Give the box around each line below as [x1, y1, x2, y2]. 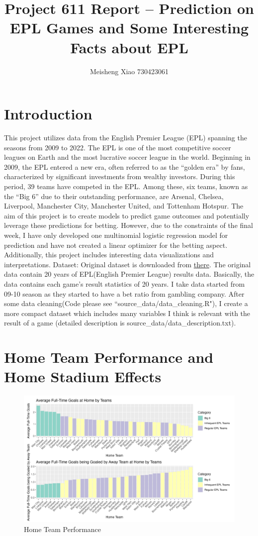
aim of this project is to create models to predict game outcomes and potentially [4, 210, 250, 220]
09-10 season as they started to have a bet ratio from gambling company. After [4, 288, 245, 299]
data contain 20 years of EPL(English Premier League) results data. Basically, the [4, 269, 255, 279]
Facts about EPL [70, 37, 188, 57]
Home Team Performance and [4, 347, 214, 367]
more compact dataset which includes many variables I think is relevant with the [4, 308, 251, 318]
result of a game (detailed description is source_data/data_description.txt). [4, 318, 236, 328]
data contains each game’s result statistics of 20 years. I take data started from [4, 278, 245, 289]
